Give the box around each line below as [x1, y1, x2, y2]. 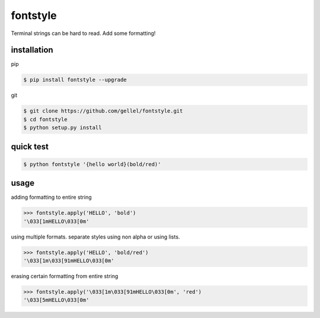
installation [11, 45, 53, 55]
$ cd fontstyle [23, 116, 68, 123]
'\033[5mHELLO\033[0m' [23, 297, 89, 304]
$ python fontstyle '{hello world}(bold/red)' [23, 161, 161, 167]
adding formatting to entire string [11, 193, 92, 201]
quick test [11, 141, 49, 151]
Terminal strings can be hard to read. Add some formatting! [11, 30, 156, 37]
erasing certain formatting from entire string [11, 273, 119, 279]
